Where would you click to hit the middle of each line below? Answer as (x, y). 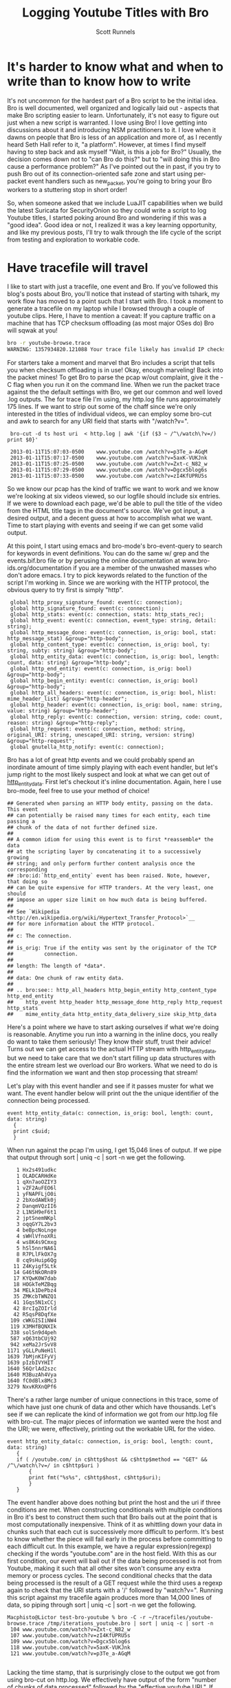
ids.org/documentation (40, 568)
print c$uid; (32, 1131)
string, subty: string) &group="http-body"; (72, 651)
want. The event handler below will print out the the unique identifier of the (113, 1093)
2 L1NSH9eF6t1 (36, 1212)
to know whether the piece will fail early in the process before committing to (115, 1539)
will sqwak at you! (33, 330)
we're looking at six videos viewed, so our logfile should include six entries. (114, 496)
